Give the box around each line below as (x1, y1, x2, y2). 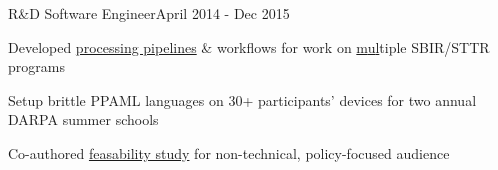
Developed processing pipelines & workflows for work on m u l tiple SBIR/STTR (8, 36, 490, 57)
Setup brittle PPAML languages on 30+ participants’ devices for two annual (8, 89, 477, 110)
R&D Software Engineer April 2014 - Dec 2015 (8, 3, 290, 23)
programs (8, 56, 65, 77)
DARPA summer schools (8, 109, 159, 130)
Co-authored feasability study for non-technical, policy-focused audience (8, 142, 450, 163)
